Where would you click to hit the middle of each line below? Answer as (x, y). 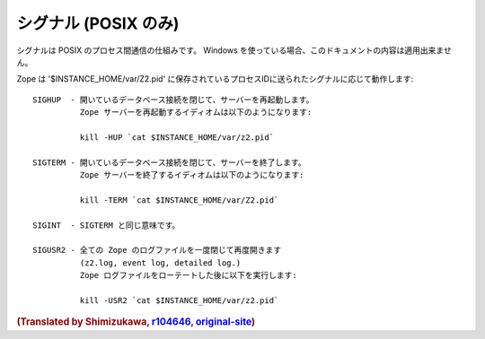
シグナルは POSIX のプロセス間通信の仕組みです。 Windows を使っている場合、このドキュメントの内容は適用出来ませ (234, 50)
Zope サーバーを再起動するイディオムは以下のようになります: (196, 113)
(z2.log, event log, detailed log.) (160, 263)
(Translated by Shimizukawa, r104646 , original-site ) (136, 322)
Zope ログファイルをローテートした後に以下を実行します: (188, 275)
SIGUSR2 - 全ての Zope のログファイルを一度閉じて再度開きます (157, 250)
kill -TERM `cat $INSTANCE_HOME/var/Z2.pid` (179, 200)
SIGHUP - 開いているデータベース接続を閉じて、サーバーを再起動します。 (173, 100)
